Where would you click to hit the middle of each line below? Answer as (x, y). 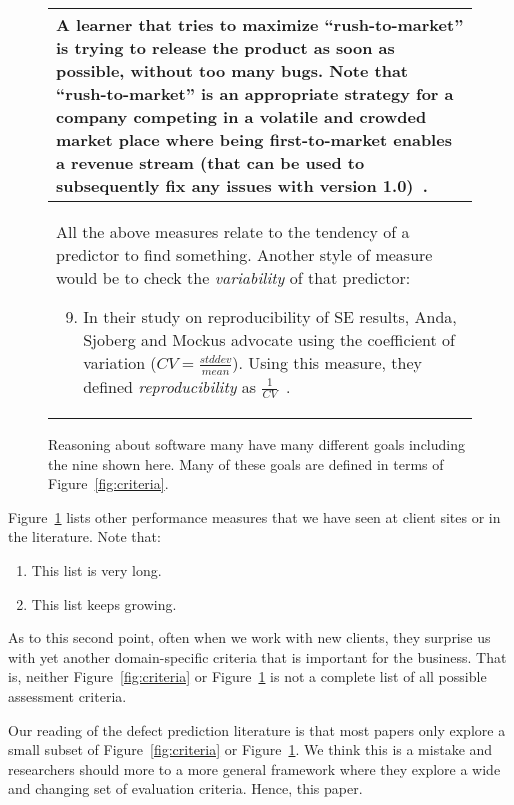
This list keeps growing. (104, 603)
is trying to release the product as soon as (225, 47)
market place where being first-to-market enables (254, 139)
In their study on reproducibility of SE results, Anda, (270, 316)
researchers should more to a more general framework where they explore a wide (254, 768)
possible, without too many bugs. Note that (232, 70)
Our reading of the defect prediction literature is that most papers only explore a (257, 729)
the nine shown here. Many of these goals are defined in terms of (246, 463)
